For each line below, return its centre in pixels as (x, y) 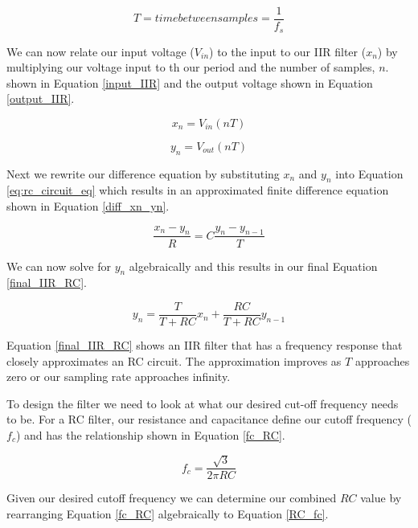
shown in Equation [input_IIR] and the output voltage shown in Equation (190, 82)
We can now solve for (59, 266)
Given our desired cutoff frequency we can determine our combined (172, 498)
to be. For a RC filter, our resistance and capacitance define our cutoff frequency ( (209, 419)
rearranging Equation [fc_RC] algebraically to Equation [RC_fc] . (168, 513)
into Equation (369, 173)
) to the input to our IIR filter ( (288, 51)
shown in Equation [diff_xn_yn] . (88, 206)
